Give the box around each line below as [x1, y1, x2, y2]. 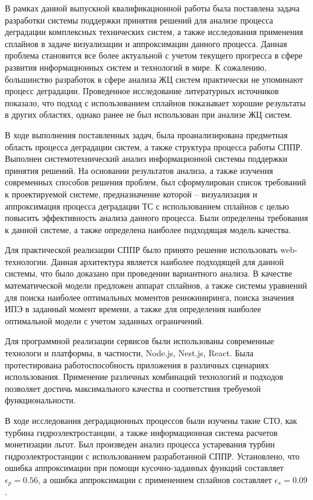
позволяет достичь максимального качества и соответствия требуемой [5, 382, 261, 394]
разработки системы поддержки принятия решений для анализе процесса [5, 13, 273, 26]
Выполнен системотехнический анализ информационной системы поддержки [5, 152, 288, 165]
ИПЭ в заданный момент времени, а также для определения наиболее [5, 303, 261, 315]
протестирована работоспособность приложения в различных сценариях [5, 358, 269, 371]
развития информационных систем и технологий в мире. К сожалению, [5, 60, 267, 73]
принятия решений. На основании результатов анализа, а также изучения [5, 164, 273, 176]
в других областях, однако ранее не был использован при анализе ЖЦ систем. [5, 108, 292, 121]
